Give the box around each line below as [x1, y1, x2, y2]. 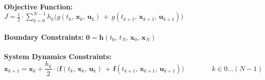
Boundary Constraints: [4, 31, 84, 42]
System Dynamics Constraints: [4, 51, 112, 61]
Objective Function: [4, 1, 73, 11]
